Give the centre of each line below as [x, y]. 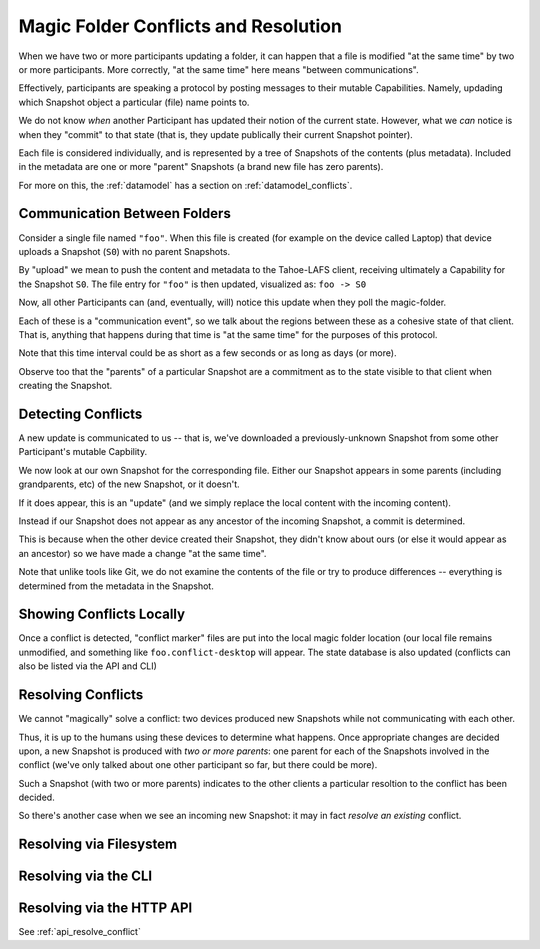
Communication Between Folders [125, 213]
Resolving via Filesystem [98, 844]
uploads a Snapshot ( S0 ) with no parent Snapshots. [124, 251]
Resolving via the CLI [85, 876]
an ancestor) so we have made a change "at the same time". [142, 553]
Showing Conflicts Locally [101, 614]
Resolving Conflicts [81, 695]
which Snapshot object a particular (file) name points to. [134, 102]
